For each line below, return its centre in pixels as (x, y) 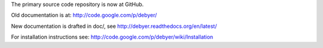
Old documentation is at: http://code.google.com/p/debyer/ (84, 15)
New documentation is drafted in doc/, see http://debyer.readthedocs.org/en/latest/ (114, 26)
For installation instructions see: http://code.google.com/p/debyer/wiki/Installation (112, 37)
